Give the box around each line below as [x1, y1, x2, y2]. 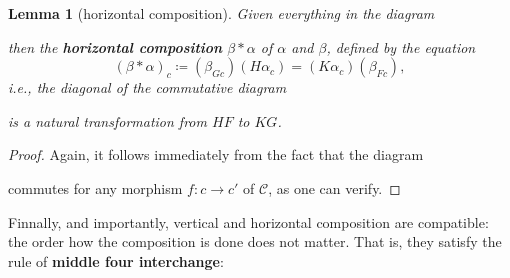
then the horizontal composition [8, 36, 223, 57]
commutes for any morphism [8, 177, 183, 198]
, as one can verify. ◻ [268, 177, 401, 198]
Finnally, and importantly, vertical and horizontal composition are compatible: [8, 211, 489, 232]
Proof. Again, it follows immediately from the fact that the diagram [8, 144, 424, 165]
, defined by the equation [326, 36, 476, 57]
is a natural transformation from [8, 110, 207, 131]
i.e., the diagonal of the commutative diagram [8, 77, 287, 98]
